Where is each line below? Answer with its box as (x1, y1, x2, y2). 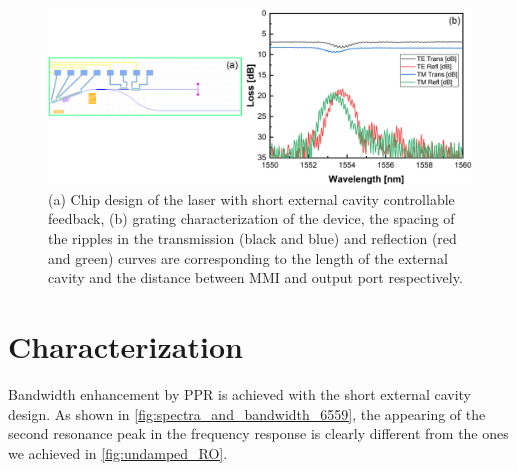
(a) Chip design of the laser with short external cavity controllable (48, 188, 455, 209)
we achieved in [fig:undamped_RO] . (8, 442, 228, 463)
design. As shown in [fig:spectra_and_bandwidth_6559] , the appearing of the (8, 403, 486, 424)
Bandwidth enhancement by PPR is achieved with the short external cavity (8, 383, 472, 404)
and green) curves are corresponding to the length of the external (48, 247, 448, 268)
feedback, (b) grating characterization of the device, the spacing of (48, 208, 455, 229)
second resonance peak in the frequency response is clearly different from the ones (8, 423, 509, 444)
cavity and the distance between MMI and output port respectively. (48, 267, 463, 288)
